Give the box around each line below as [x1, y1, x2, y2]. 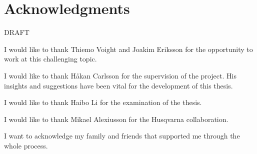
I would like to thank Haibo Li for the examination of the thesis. [4, 97, 202, 107]
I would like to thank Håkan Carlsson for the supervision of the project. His [4, 70, 236, 80]
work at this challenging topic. [4, 53, 97, 64]
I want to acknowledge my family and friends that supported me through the [4, 130, 240, 141]
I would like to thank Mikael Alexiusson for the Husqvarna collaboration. [4, 113, 228, 124]
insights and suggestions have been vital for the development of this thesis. [4, 80, 233, 90]
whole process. [4, 140, 48, 150]
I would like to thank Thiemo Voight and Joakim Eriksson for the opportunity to [4, 43, 253, 54]
